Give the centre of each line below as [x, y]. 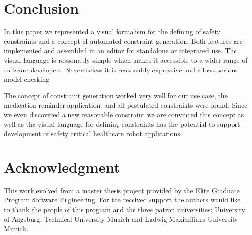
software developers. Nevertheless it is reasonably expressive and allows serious [121, 69]
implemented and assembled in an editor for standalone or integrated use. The [120, 50]
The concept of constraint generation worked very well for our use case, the [116, 95]
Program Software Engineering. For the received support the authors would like [122, 200]
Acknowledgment [62, 167]
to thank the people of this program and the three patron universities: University [125, 209]
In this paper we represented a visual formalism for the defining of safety [112, 31]
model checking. [28, 79]
